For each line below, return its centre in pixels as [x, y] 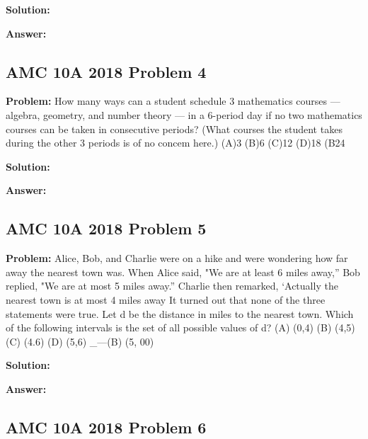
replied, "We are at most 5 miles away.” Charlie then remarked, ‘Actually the [172, 286]
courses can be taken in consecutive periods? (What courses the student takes [174, 129]
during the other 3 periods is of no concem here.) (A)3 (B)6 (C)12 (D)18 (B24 [176, 143]
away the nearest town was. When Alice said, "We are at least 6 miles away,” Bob [183, 272]
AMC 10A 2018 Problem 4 [106, 71]
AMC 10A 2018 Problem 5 [106, 228]
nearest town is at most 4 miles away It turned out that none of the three [166, 299]
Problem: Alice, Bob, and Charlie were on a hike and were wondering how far [177, 258]
